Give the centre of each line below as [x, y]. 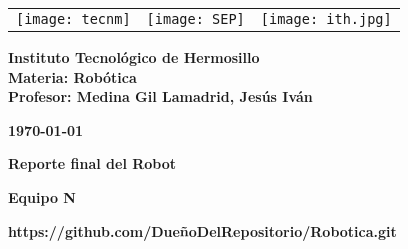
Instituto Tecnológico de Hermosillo [134, 57]
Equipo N [42, 196]
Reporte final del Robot [92, 163]
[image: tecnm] [73, 19]
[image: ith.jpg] [326, 19]
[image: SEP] [195, 19]
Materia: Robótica [72, 76]
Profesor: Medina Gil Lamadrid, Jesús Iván [160, 96]
